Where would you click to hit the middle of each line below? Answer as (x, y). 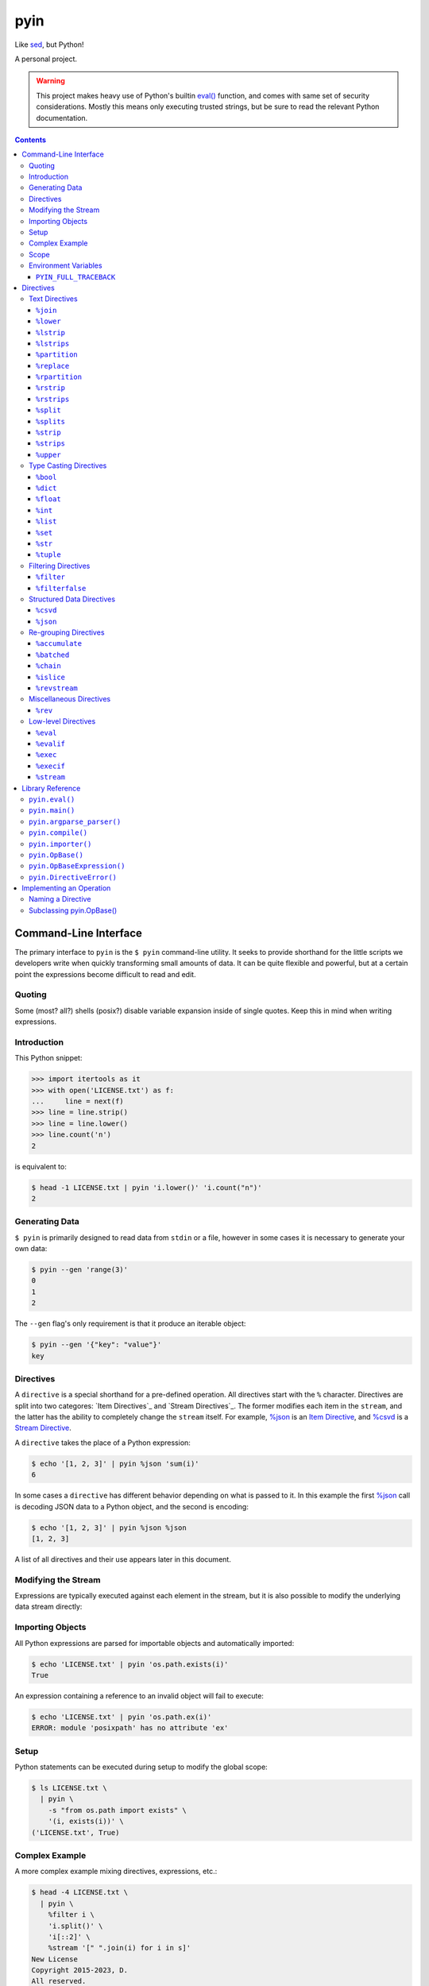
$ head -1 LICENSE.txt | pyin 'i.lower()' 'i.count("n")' (147, 1187)
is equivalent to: (41, 1166)
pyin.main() (52, 811)
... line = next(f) (78, 1101)
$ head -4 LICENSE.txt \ (80, 1892)
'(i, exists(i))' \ (86, 1822)
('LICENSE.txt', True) (75, 1832)
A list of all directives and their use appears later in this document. (123, 1559)
